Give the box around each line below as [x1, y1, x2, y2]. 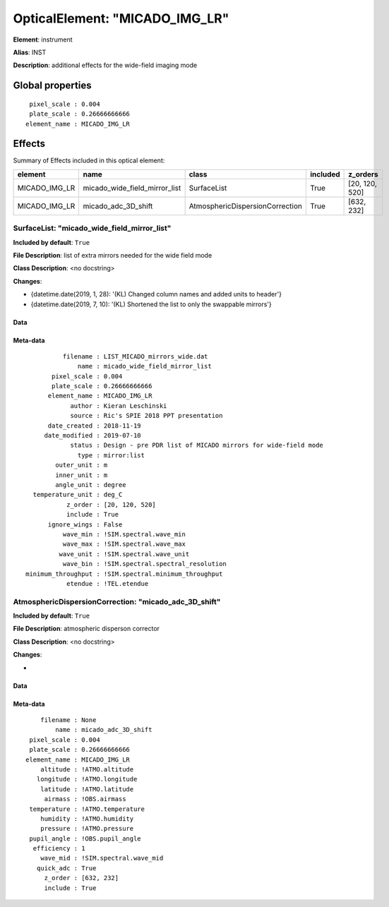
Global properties [13, 80, 92, 92]
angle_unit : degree [55, 481, 126, 488]
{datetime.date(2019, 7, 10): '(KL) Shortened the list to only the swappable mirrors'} [30, 300, 272, 308]
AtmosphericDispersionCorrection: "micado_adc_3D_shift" [13, 596, 221, 606]
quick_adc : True [36, 864, 97, 872]
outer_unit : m [55, 461, 108, 469]
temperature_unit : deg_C [32, 491, 123, 499]
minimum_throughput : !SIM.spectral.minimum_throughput [25, 570, 223, 578]
